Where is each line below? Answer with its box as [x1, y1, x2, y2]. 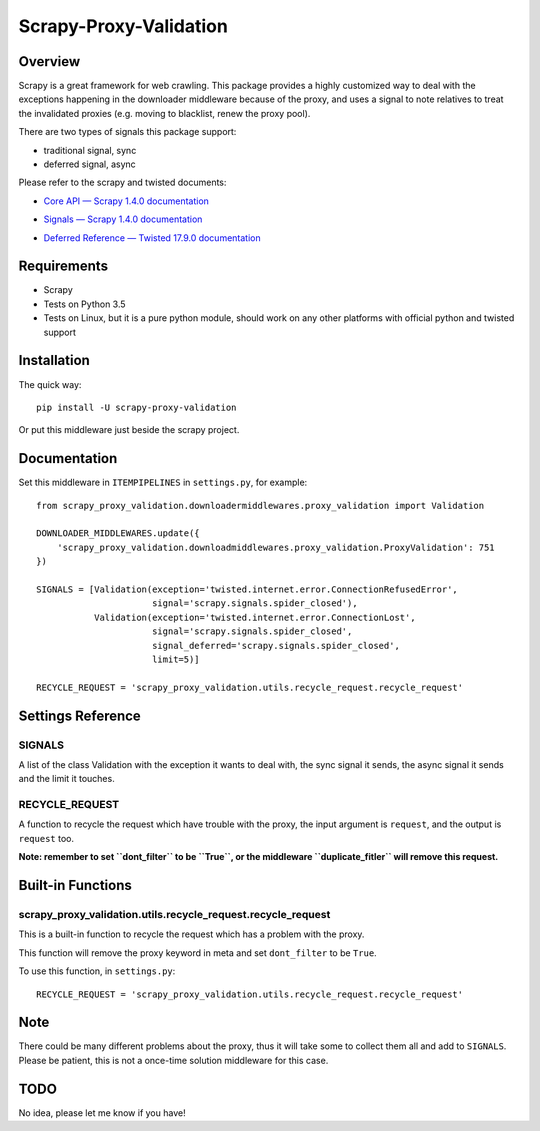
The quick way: [18, 378, 82, 390]
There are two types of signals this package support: [18, 126, 237, 138]
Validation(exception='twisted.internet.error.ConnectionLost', [93, 611, 416, 623]
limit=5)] [151, 653, 200, 665]
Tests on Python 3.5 [43, 298, 126, 310]
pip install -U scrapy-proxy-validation [36, 401, 237, 413]
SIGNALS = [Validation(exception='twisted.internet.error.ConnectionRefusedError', [36, 583, 459, 595]
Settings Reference [18, 707, 142, 724]
